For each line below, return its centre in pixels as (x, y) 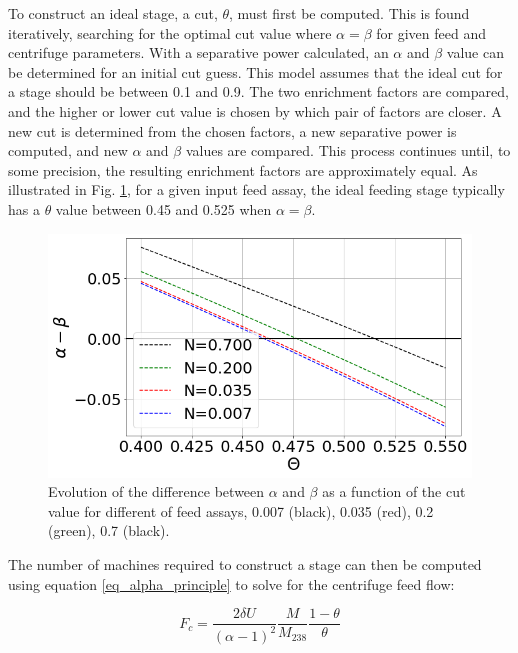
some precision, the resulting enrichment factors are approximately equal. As (243, 169)
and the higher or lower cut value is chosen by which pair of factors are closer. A (255, 110)
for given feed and (431, 32)
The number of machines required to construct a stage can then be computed (245, 563)
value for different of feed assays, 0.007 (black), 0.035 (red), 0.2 (241, 510)
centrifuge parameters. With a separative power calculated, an (198, 52)
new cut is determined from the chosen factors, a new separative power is (232, 130)
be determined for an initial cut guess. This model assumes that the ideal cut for (255, 71)
